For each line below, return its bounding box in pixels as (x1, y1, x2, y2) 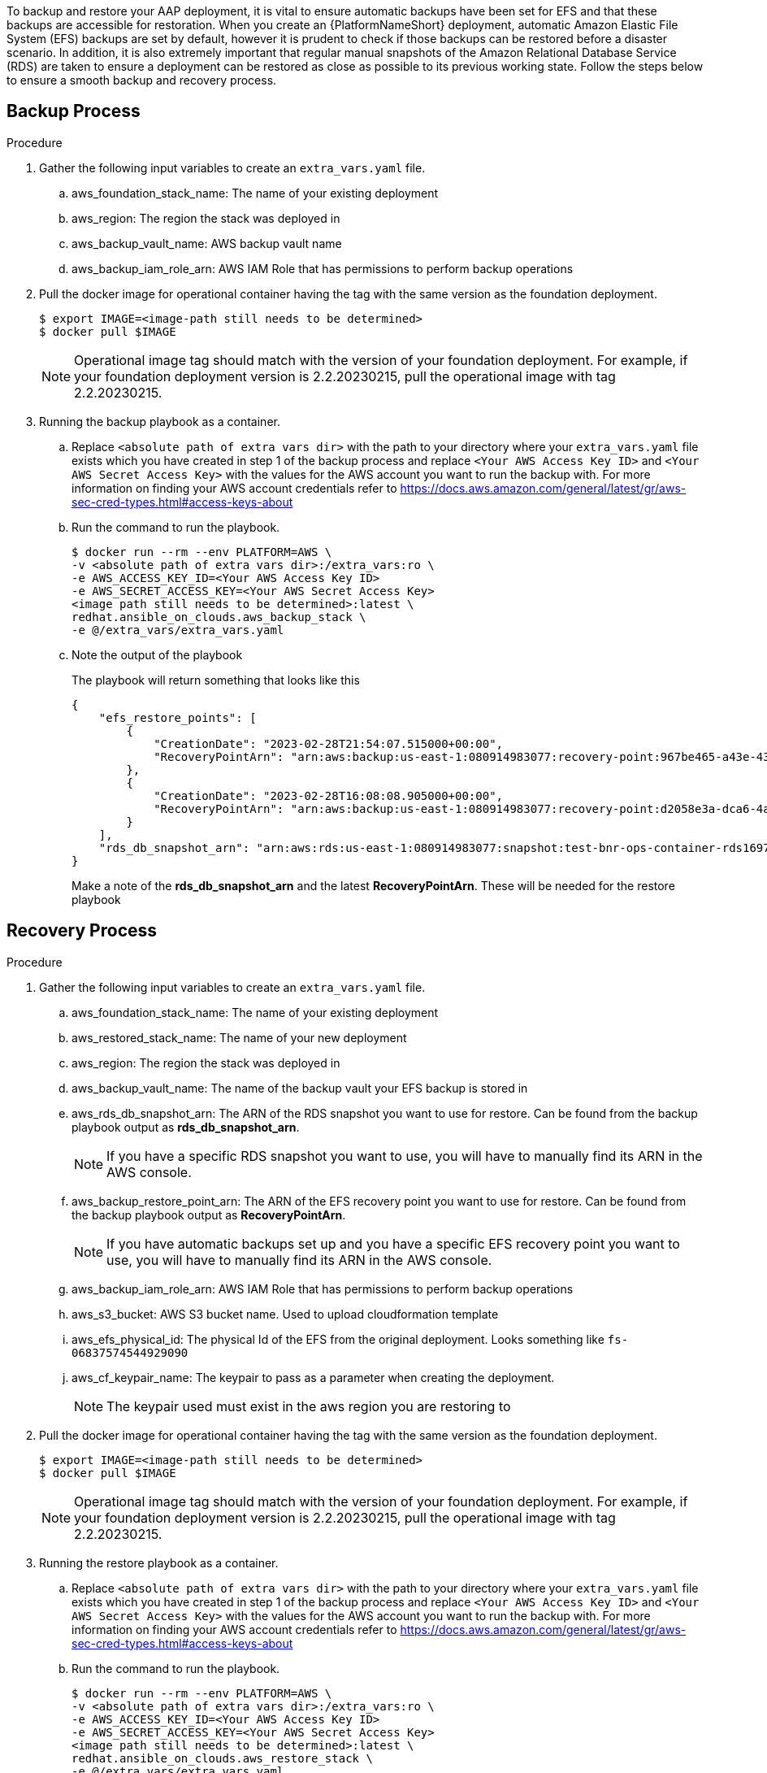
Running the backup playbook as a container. (39, 414, 280, 428)
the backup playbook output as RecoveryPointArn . (71, 1207, 346, 1222)
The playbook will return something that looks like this (71, 672, 360, 687)
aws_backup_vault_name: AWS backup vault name (71, 236, 342, 250)
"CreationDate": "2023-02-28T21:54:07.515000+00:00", (154, 737, 504, 750)
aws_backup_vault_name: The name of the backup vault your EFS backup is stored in (71, 1080, 528, 1095)
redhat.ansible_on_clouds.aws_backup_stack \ (71, 610, 366, 624)
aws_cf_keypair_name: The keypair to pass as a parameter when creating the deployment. (71, 1370, 555, 1384)
